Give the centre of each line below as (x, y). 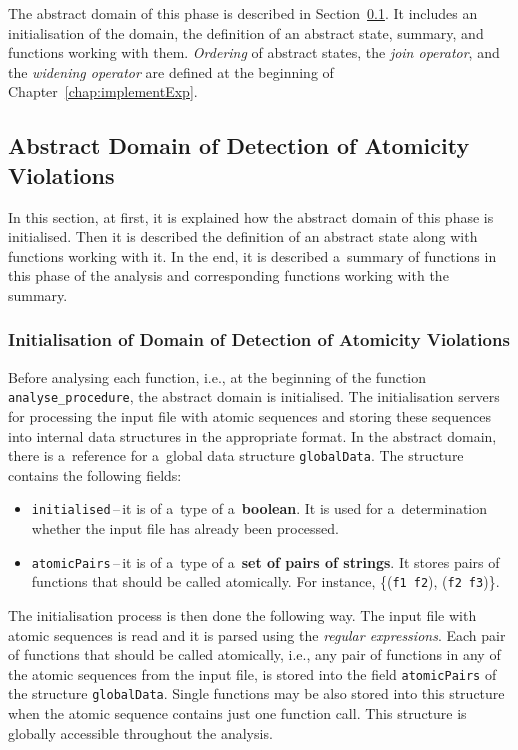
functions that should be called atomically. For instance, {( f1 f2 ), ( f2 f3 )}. (265, 581)
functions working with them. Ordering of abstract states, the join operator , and (254, 52)
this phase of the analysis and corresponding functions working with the (228, 275)
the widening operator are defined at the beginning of (171, 71)
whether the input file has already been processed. (185, 528)
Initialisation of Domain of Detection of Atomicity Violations (259, 339)
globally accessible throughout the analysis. (140, 732)
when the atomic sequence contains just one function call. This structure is (237, 713)
